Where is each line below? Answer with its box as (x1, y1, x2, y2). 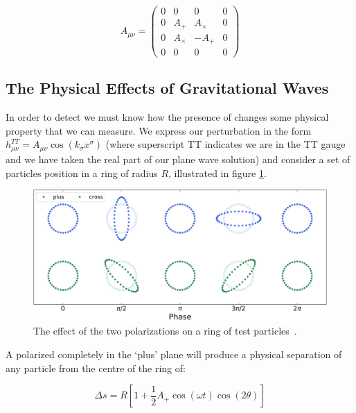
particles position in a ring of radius (6, 165, 158, 180)
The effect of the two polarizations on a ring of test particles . (33, 323, 297, 338)
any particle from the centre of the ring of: (6, 360, 186, 375)
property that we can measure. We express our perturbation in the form (6, 123, 312, 137)
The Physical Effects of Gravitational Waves (6, 77, 329, 99)
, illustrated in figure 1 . (168, 165, 267, 180)
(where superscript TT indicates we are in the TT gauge (105, 137, 346, 151)
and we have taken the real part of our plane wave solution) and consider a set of (6, 151, 350, 166)
